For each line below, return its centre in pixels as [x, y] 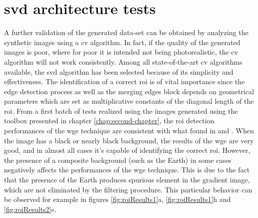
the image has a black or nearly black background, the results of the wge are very [129, 140]
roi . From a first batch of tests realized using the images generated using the [121, 111]
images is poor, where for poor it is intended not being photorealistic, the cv [121, 52]
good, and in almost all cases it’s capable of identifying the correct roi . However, [127, 150]
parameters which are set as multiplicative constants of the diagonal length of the [129, 101]
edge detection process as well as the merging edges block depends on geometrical [129, 91]
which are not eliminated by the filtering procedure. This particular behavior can [128, 189]
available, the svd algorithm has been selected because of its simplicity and [119, 71]
